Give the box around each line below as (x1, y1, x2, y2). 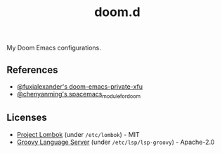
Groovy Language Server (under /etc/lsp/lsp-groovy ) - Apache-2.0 (16, 138, 215, 146)
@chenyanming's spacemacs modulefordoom (16, 90, 141, 100)
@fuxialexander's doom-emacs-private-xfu (16, 82, 143, 91)
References (6, 64, 58, 75)
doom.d (93, 4, 141, 20)
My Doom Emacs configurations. (6, 43, 101, 52)
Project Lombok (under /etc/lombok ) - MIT (16, 130, 140, 138)
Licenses (6, 112, 47, 124)
